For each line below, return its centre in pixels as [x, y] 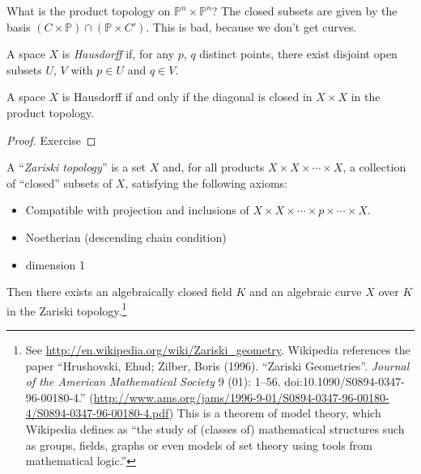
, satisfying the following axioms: [206, 182]
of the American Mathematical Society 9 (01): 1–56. [153, 381]
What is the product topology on [89, 11]
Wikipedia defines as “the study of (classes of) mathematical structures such [215, 428]
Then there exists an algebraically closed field [119, 292]
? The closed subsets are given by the [304, 11]
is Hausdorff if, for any [118, 54]
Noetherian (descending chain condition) [126, 237]
